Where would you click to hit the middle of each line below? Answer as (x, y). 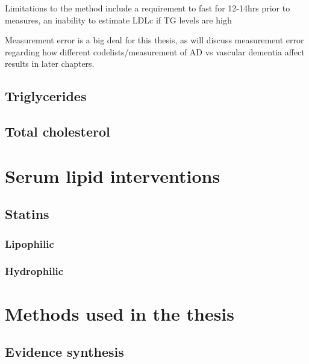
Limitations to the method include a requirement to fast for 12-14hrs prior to (148, 8)
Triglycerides (46, 96)
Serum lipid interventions (113, 175)
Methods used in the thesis (120, 313)
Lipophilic (30, 243)
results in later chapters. (50, 63)
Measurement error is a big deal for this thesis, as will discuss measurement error (154, 40)
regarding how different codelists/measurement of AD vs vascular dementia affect (155, 51)
